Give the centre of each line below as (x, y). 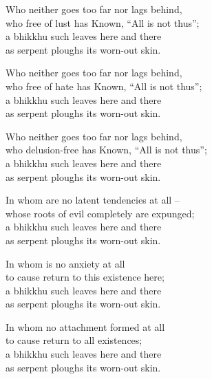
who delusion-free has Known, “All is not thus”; (106, 150)
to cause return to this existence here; (85, 277)
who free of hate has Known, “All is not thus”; (104, 86)
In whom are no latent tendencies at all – (93, 200)
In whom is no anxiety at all (65, 263)
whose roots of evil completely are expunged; (100, 213)
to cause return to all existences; (74, 340)
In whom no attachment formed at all (85, 326)
